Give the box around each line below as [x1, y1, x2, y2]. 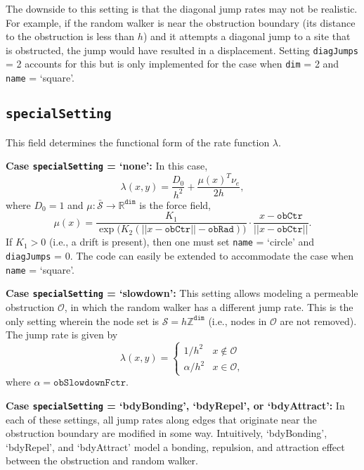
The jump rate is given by [6, 327, 118, 342]
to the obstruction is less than [6, 29, 135, 44]
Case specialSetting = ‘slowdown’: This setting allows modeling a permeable [6, 286, 358, 300]
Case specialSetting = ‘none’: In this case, [6, 158, 208, 173]
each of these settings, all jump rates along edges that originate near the [6, 412, 317, 426]
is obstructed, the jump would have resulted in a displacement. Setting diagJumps [6, 42, 358, 57]
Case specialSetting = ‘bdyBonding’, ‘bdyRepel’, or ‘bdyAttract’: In [6, 398, 345, 412]
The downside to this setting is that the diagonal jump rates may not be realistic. [6, 1, 358, 15]
